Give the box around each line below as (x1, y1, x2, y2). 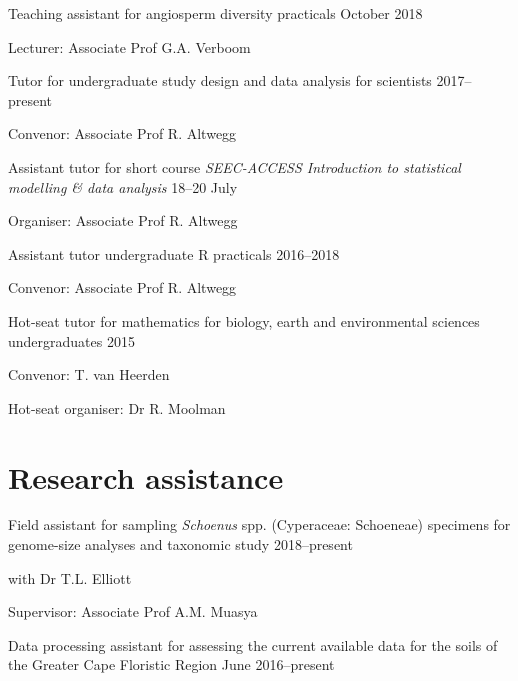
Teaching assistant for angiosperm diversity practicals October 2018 (8, 3, 423, 23)
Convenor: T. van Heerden (8, 364, 170, 385)
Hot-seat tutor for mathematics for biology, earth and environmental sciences (8, 310, 480, 331)
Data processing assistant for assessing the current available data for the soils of (8, 634, 498, 655)
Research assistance (8, 456, 284, 497)
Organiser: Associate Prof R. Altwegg (8, 210, 238, 231)
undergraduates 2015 (8, 330, 135, 351)
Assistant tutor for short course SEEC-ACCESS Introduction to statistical (8, 156, 461, 177)
